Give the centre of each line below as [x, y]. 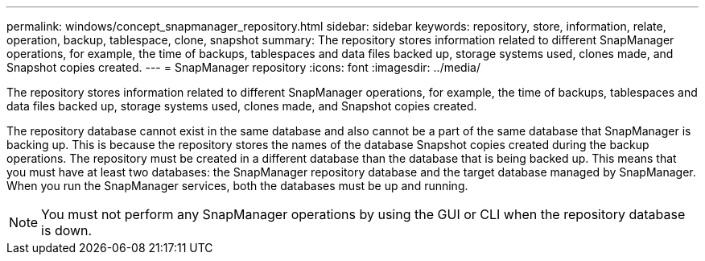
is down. [67, 230]
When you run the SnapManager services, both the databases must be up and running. [237, 186]
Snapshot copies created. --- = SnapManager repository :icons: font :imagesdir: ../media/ [243, 67]
